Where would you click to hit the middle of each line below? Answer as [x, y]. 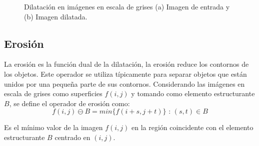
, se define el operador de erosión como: [69, 103]
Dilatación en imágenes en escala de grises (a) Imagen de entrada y [127, 6]
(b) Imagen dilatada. [56, 16]
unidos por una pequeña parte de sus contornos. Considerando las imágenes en [124, 83]
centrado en [72, 137]
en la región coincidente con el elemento [192, 127]
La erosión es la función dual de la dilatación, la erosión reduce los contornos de [126, 64]
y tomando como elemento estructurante [193, 93]
